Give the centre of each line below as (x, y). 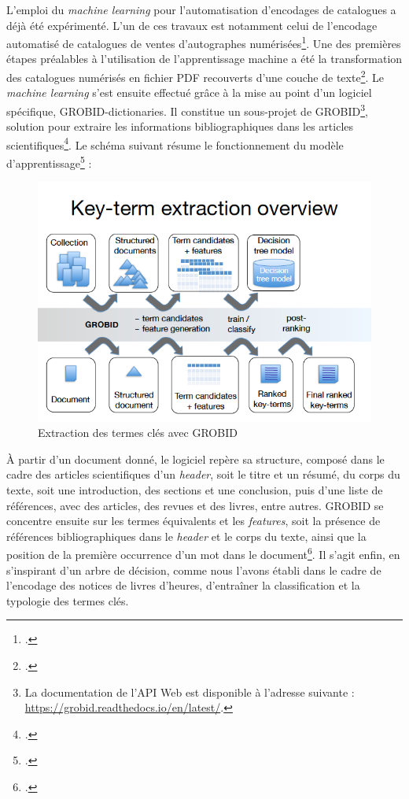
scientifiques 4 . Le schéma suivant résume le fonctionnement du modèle (175, 143)
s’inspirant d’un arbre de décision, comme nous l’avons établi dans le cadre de (194, 570)
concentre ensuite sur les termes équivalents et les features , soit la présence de (193, 521)
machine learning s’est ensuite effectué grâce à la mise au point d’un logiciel (189, 92)
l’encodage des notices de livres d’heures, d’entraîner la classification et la (183, 585)
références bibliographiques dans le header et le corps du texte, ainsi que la (186, 536)
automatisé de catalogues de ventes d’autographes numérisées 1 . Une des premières (204, 42)
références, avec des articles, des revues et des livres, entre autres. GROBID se (195, 505)
